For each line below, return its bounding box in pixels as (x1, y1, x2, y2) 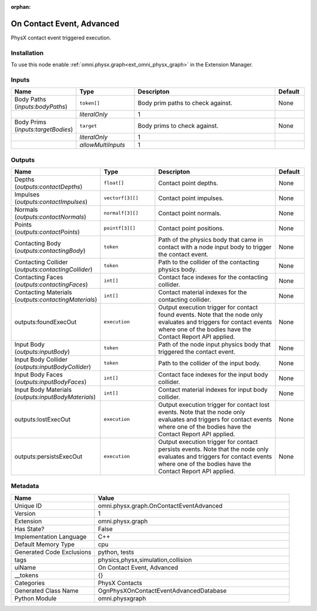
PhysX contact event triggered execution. (11, 34, 112, 41)
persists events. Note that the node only (158, 445, 269, 453)
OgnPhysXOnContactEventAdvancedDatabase (97, 586, 227, 595)
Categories (14, 579, 45, 587)
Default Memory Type (14, 540, 75, 548)
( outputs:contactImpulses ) (14, 198, 88, 206)
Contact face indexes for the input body (158, 370, 268, 379)
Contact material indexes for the (158, 288, 247, 296)
